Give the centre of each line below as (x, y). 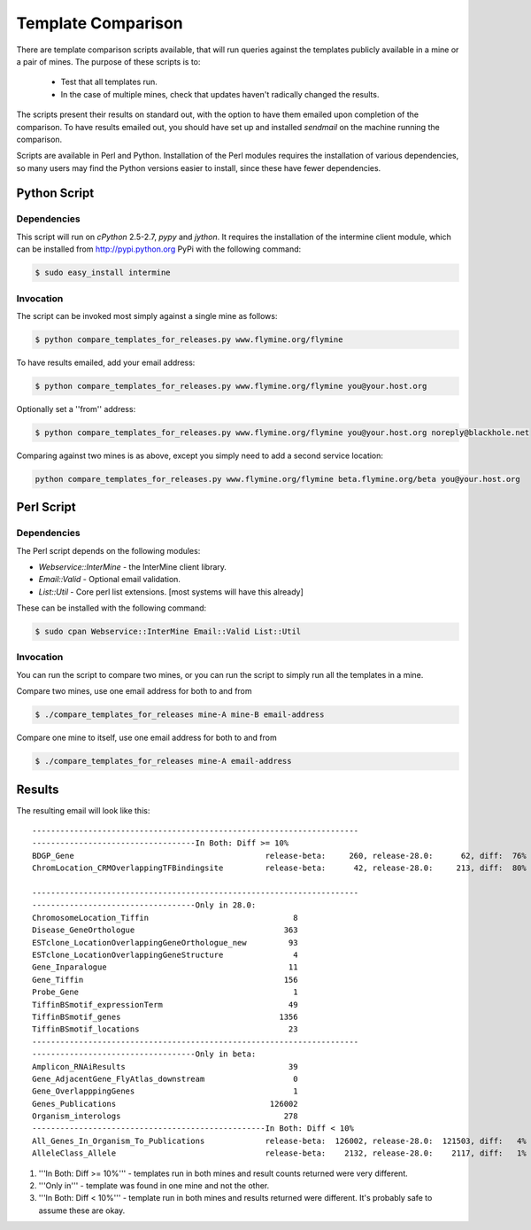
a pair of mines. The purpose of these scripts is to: (108, 61)
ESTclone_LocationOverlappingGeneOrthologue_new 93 (165, 942)
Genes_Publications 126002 (165, 1104)
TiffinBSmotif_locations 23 (165, 1029)
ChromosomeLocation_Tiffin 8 (165, 918)
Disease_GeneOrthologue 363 (165, 930)
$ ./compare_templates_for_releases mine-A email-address (163, 761)
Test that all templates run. (109, 82)
